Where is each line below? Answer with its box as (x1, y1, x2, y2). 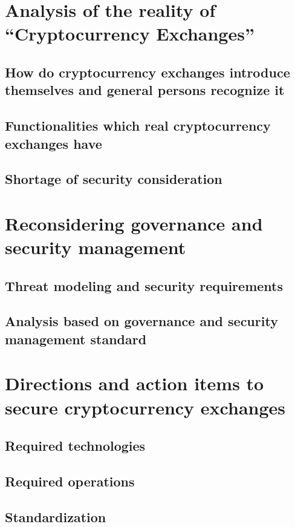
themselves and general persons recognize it (5, 80, 285, 99)
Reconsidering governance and (5, 211, 263, 235)
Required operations (5, 471, 135, 490)
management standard (5, 329, 147, 348)
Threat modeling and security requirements (5, 276, 283, 295)
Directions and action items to (5, 371, 264, 396)
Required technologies (5, 436, 146, 455)
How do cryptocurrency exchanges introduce (5, 62, 290, 81)
